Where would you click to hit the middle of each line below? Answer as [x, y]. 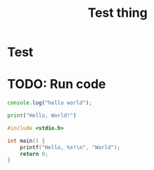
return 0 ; [34, 154]
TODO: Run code [57, 84]
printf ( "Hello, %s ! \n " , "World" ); [70, 147]
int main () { [26, 141]
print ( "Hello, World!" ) [42, 115]
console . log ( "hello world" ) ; [50, 103]
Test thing [118, 13]
